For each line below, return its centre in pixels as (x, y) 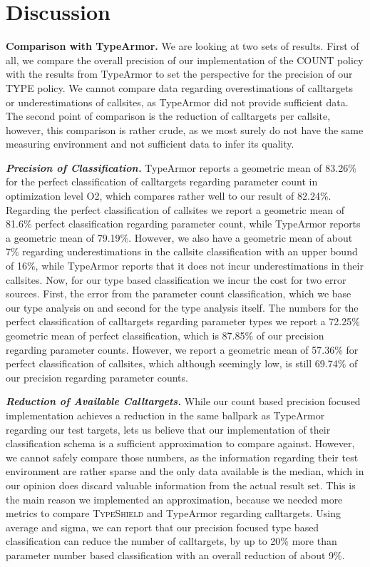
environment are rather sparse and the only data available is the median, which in (185, 471)
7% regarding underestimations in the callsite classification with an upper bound (182, 251)
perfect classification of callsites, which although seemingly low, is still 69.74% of (182, 363)
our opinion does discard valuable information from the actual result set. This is (181, 485)
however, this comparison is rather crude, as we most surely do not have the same (185, 129)
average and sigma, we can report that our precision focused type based (163, 527)
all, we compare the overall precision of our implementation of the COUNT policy (185, 60)
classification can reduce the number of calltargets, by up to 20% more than (171, 541)
